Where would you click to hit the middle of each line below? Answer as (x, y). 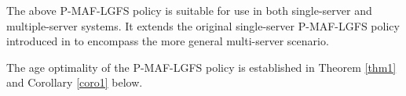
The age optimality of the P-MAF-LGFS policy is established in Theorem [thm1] (201, 67)
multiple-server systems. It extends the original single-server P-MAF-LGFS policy (203, 25)
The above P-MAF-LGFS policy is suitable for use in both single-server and (189, 10)
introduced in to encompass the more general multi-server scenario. (168, 41)
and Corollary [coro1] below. (75, 82)
